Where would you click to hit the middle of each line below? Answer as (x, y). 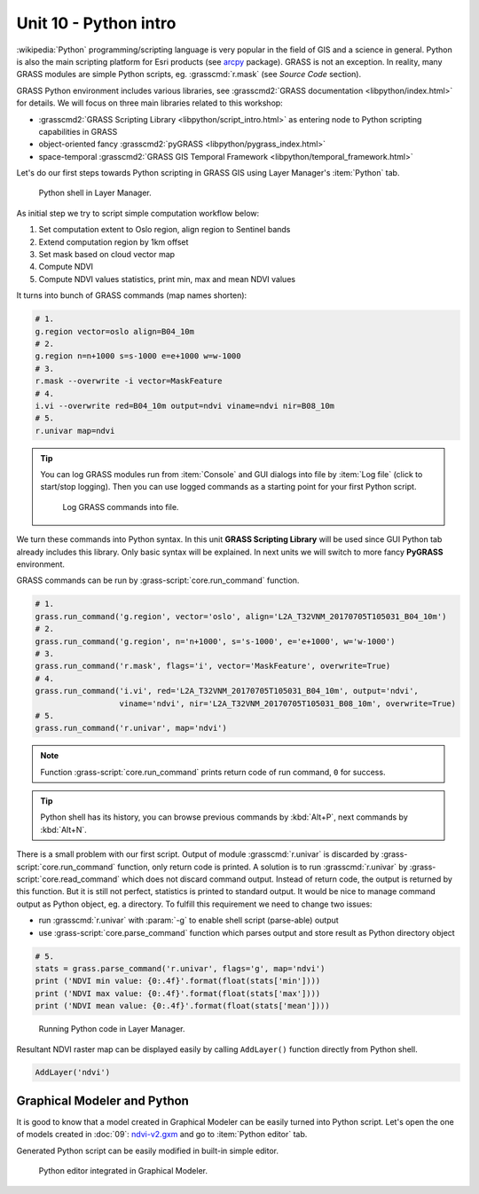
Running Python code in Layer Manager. (112, 1029)
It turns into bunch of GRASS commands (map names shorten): (132, 295)
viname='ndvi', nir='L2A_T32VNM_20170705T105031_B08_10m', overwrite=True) (288, 703)
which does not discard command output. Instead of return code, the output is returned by (287, 879)
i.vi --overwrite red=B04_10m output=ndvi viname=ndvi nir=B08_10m (185, 405)
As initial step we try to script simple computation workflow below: (138, 213)
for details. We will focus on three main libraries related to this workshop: (149, 103)
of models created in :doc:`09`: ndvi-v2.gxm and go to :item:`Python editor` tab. (162, 1135)
